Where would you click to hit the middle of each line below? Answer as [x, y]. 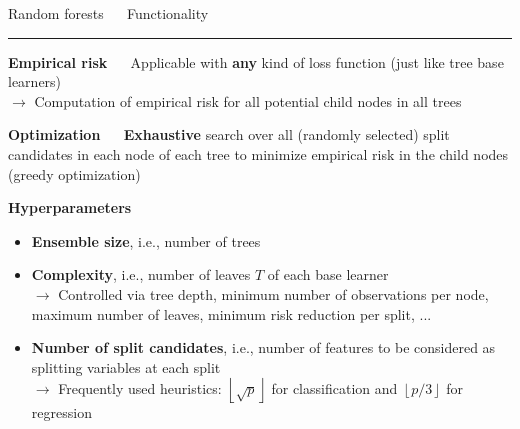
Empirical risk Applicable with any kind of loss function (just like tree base [256, 61]
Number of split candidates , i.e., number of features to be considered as [263, 347]
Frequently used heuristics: [140, 387]
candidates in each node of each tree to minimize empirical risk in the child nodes [258, 153]
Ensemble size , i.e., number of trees [146, 240]
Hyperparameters [70, 207]
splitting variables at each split [126, 366]
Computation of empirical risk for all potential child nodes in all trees [248, 100]
